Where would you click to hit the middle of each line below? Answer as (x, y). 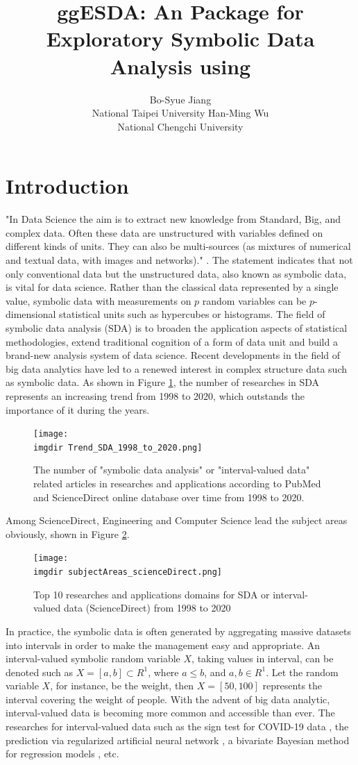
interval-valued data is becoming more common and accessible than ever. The (170, 713)
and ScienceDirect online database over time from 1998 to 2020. (169, 497)
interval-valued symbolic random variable (93, 658)
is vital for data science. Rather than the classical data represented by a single (172, 287)
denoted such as (39, 672)
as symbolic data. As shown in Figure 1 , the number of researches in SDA (163, 382)
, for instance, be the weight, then (122, 686)
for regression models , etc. (62, 754)
